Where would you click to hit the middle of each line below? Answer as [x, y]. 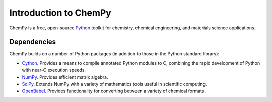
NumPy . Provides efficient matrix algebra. [65, 77]
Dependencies [33, 42]
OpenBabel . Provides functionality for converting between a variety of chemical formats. [114, 91]
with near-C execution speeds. [54, 70]
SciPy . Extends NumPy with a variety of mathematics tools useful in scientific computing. [114, 84]
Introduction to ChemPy [60, 13]
